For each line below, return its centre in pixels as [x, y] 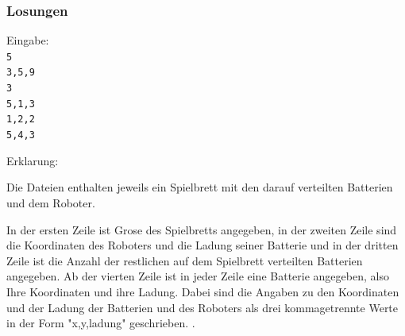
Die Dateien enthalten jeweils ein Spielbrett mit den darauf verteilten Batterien [200, 187]
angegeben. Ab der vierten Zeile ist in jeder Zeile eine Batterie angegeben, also [198, 276]
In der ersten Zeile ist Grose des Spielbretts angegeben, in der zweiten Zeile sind [202, 229]
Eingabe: [28, 40]
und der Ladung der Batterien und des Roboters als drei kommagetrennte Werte [202, 307]
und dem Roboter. [51, 202]
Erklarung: [33, 160]
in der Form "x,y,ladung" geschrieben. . [101, 323]
